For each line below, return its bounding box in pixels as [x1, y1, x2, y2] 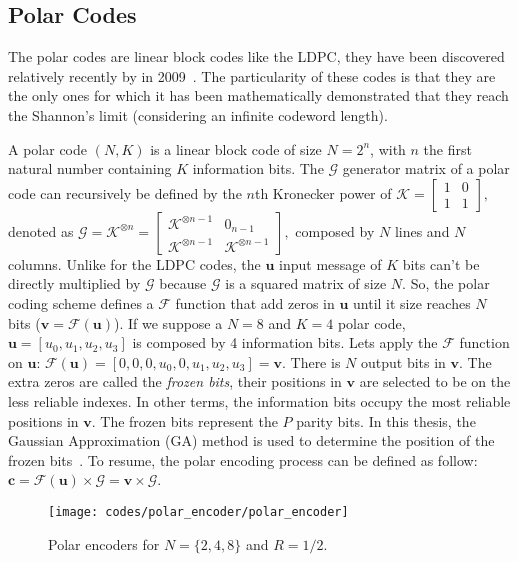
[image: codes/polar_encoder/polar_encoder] [48, 504, 349, 519]
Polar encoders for [48, 533, 160, 554]
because [159, 273, 207, 294]
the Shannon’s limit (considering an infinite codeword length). [8, 104, 388, 125]
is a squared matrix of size [225, 273, 387, 294]
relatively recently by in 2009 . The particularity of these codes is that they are [8, 65, 496, 86]
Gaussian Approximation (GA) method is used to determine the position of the [8, 430, 495, 451]
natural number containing [8, 158, 172, 179]
